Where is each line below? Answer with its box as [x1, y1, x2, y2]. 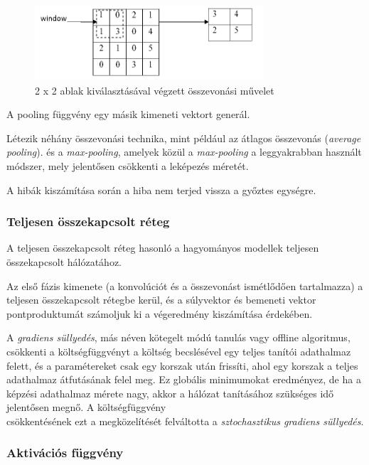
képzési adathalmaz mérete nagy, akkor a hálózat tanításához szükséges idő [6, 385, 334, 400]
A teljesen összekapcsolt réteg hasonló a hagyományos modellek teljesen [6, 240, 319, 255]
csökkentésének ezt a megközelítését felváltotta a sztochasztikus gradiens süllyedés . [6, 413, 364, 428]
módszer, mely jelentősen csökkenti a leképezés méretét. [6, 158, 249, 173]
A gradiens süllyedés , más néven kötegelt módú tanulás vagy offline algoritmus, [6, 330, 351, 345]
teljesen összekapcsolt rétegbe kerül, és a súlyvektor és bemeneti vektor [6, 292, 316, 307]
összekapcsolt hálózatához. [6, 254, 122, 269]
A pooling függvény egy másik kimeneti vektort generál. [6, 107, 250, 122]
